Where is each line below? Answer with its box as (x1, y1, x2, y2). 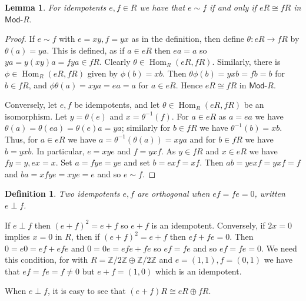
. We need (261, 242, 297, 254)
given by (87, 67, 118, 79)
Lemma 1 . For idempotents (5, 1, 107, 13)
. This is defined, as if (46, 44, 125, 56)
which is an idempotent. (155, 264, 242, 277)
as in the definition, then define (131, 32, 244, 45)
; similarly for (121, 121, 171, 134)
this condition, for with (5, 253, 88, 266)
